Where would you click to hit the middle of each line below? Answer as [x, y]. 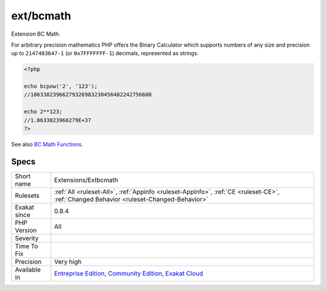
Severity [27, 238]
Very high [68, 261]
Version [26, 230]
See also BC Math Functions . [47, 145]
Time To [27, 246]
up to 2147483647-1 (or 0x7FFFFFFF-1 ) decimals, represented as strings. [105, 53]
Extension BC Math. [36, 34]
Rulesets [27, 195]
